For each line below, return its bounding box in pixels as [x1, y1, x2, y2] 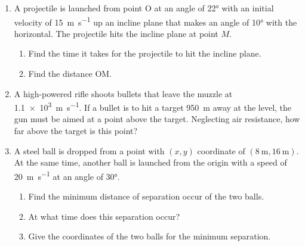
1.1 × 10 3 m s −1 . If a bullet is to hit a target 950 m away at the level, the [14, 99, 292, 113]
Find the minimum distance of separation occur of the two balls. [28, 190, 264, 203]
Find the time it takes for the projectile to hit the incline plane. [28, 47, 261, 60]
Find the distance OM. [28, 67, 112, 80]
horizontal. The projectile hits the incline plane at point [14, 27, 218, 39]
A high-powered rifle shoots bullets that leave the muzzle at [14, 87, 233, 99]
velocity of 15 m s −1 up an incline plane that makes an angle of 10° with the [14, 14, 297, 28]
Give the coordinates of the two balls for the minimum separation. [28, 230, 271, 242]
